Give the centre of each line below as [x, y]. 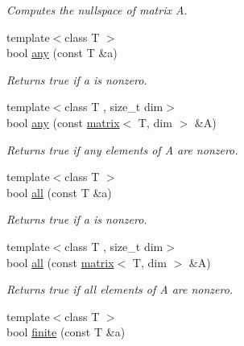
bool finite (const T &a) [66, 332]
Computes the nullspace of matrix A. [97, 10]
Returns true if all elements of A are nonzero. [120, 289]
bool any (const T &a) [62, 53]
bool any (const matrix [63, 122]
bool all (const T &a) [59, 192]
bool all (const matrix [60, 262]
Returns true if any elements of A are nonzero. [122, 149]
